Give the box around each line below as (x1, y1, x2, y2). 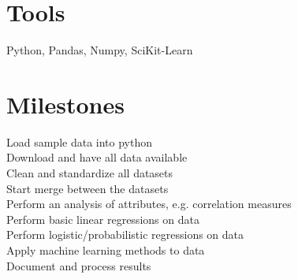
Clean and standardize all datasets (6, 165, 173, 181)
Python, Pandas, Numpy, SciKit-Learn (6, 42, 193, 58)
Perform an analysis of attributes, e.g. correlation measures (6, 195, 292, 212)
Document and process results (6, 257, 151, 273)
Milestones (6, 87, 125, 120)
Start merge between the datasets (6, 180, 169, 196)
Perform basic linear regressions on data (6, 210, 199, 227)
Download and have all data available (6, 149, 188, 166)
